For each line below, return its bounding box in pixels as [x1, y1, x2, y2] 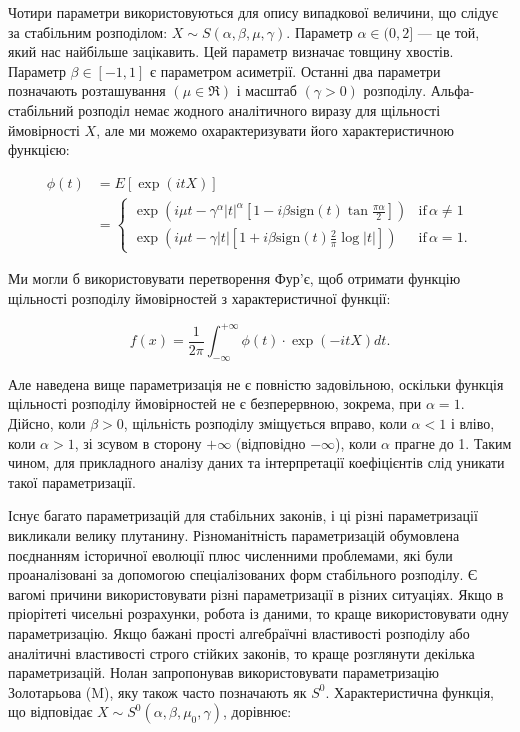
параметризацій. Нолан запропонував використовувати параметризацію [8, 662, 440, 683]
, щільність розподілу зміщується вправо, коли [123, 413, 407, 434]
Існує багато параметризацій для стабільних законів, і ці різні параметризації [8, 505, 478, 526]
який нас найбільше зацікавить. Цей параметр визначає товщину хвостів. [8, 41, 454, 62]
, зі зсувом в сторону [74, 432, 202, 453]
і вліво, [450, 413, 495, 434]
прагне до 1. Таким [394, 432, 512, 453]
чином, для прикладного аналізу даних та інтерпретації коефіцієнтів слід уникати [8, 452, 505, 473]
